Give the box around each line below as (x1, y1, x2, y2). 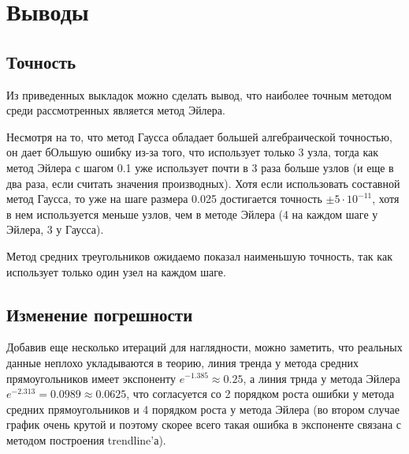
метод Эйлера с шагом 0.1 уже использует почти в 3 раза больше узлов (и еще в (6, 159, 394, 175)
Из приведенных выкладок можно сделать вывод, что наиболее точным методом (6, 86, 392, 103)
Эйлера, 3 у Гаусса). (6, 221, 104, 238)
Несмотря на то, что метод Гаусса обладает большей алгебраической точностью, (6, 128, 392, 144)
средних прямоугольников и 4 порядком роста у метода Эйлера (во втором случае (6, 400, 400, 417)
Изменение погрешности (6, 302, 193, 326)
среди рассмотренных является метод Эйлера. (6, 102, 225, 118)
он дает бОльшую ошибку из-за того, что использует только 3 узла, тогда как (6, 144, 379, 160)
